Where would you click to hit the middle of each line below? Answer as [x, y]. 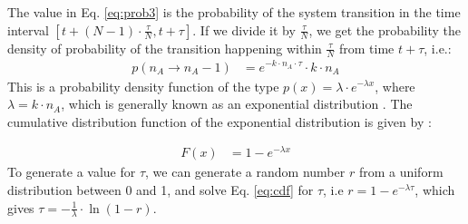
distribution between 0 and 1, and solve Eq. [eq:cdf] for [161, 190]
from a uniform [401, 172]
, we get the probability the [385, 29]
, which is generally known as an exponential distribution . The [237, 104]
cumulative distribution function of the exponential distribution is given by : [219, 121]
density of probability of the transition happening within [165, 48]
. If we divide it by [244, 29]
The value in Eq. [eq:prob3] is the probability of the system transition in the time [234, 12]
